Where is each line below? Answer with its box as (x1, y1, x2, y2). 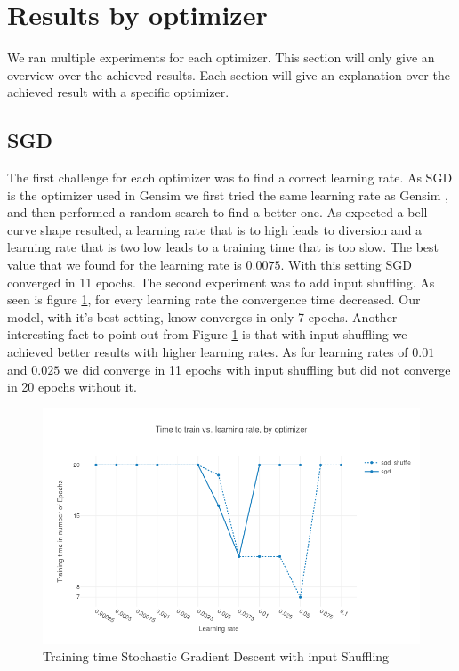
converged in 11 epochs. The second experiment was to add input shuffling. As (7, 272, 435, 291)
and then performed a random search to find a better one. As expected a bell (7, 203, 428, 222)
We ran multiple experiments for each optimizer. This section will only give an (7, 48, 435, 67)
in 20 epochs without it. (7, 377, 137, 396)
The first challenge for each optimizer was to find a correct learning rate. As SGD (7, 168, 453, 187)
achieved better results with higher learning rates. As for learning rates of (7, 343, 408, 361)
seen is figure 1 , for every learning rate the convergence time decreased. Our (7, 290, 421, 309)
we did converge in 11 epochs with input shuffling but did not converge (63, 360, 451, 378)
